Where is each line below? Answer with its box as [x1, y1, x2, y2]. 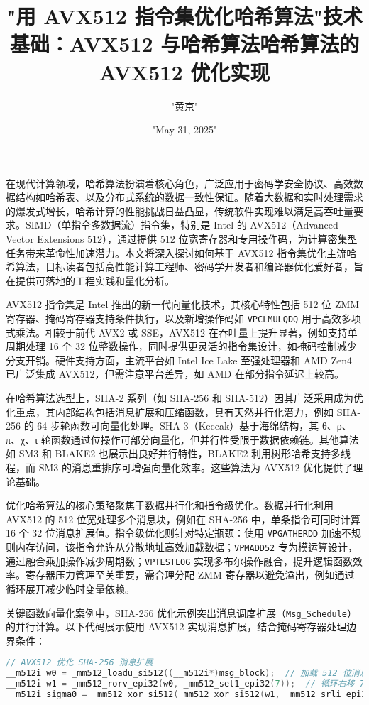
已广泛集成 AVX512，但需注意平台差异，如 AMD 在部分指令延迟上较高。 [6, 366, 344, 381]
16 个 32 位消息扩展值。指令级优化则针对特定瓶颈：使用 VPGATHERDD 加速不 [6, 525, 351, 540]
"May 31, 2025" [151, 122, 218, 137]
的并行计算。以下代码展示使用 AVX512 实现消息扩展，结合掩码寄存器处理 [6, 619, 347, 634]
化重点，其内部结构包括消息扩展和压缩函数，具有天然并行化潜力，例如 [6, 404, 334, 419]
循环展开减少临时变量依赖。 [6, 581, 135, 596]
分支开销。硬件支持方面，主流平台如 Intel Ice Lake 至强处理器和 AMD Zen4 [6, 352, 353, 367]
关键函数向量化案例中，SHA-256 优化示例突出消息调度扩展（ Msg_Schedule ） [6, 605, 358, 620]
